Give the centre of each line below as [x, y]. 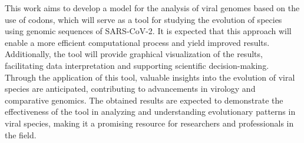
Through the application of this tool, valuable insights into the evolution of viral [150, 77]
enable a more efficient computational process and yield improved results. [137, 42]
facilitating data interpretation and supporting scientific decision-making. [137, 65]
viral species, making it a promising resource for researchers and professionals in [149, 123]
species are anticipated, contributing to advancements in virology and [130, 89]
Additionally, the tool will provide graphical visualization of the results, [134, 54]
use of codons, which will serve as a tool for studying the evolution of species [143, 19]
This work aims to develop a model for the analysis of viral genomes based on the [152, 8]
